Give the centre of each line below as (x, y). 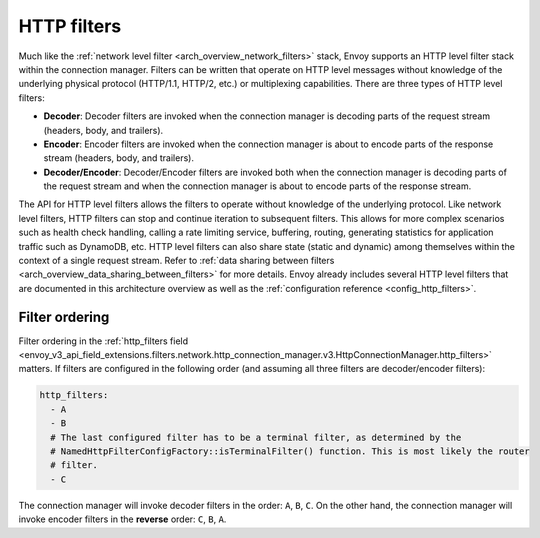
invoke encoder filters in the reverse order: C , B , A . (122, 519)
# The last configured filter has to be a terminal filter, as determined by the (256, 437)
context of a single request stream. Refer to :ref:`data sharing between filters (176, 261)
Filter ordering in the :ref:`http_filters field (103, 341)
